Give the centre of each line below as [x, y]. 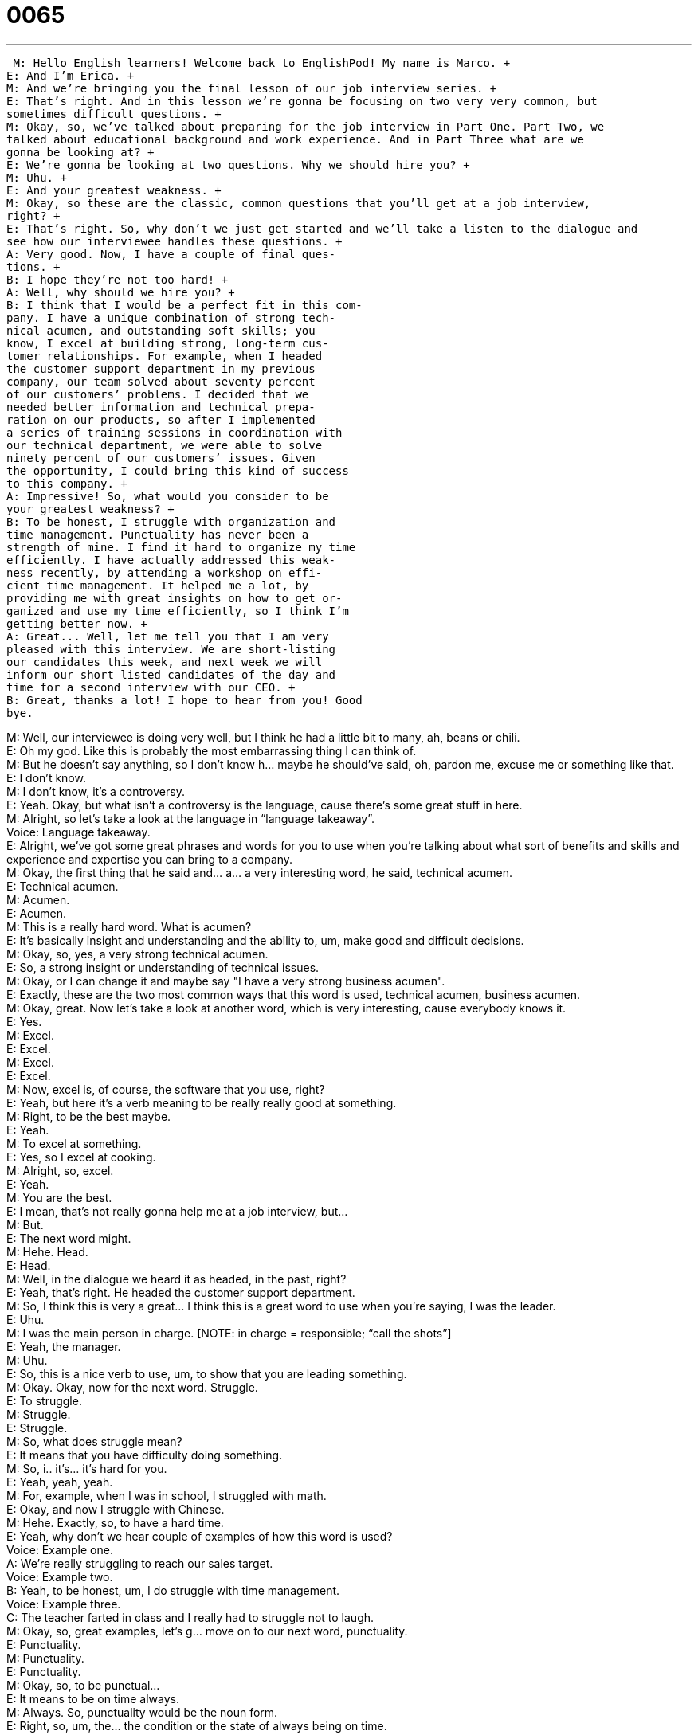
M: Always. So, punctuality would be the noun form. [142, 1712]
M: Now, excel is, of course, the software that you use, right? [166, 1089]
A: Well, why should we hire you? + [121, 292]
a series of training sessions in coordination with [174, 432]
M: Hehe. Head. [47, 1251]
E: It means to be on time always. [93, 1698]
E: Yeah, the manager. [64, 1346]
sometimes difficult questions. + [114, 114]
